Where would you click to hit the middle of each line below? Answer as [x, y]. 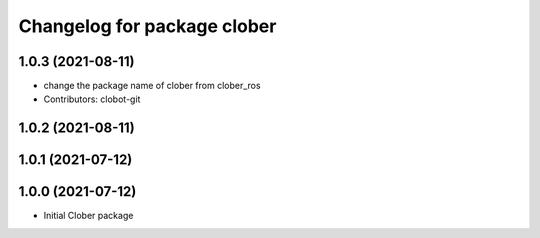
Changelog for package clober [147, 26]
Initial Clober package [88, 216]
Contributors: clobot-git [92, 99]
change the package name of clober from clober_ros [152, 86]
